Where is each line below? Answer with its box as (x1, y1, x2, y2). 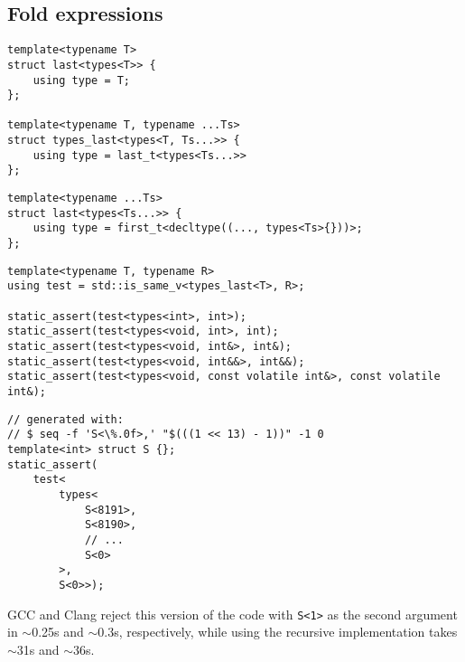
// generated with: (7, 412, 124, 426)
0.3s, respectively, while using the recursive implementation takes (98, 622, 458, 641)
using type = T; (33, 73, 131, 87)
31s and (16, 639, 60, 658)
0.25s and (32, 622, 84, 641)
